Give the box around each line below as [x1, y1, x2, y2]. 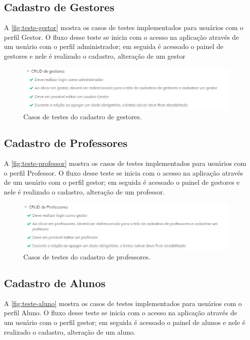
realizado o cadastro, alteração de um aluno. [4, 326, 135, 337]
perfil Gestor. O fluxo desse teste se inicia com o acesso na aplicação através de [4, 32, 239, 42]
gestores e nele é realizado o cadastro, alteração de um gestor [4, 50, 185, 61]
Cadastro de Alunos [4, 275, 106, 290]
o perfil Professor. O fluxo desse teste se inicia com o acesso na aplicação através [4, 167, 243, 178]
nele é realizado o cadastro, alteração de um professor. [4, 187, 165, 197]
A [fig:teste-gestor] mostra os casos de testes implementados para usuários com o [4, 22, 244, 32]
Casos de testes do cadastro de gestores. [23, 112, 142, 122]
